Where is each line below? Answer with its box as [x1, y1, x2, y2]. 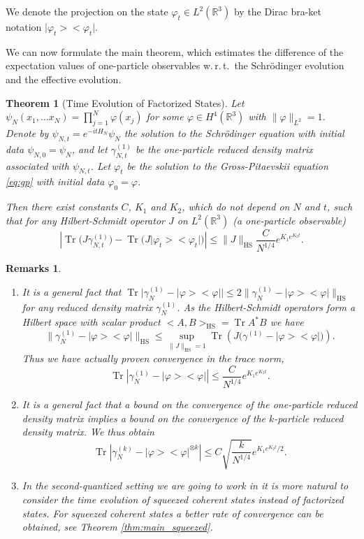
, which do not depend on [182, 199, 290, 214]
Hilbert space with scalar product [22, 315, 161, 329]
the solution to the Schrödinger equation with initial [124, 125, 344, 140]
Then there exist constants [6, 199, 118, 214]
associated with [6, 158, 69, 173]
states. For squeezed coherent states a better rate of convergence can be [22, 505, 323, 520]
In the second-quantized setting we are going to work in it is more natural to [22, 478, 349, 493]
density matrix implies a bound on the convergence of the [22, 410, 266, 425]
